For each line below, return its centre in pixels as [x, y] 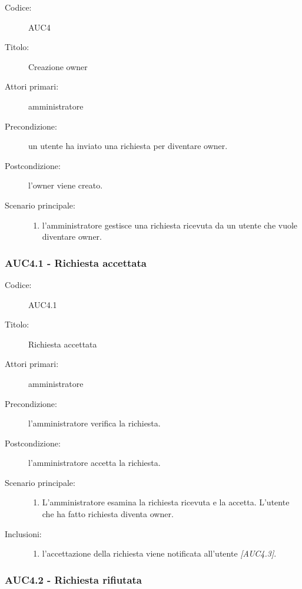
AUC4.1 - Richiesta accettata [76, 262]
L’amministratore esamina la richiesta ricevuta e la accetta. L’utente [166, 502]
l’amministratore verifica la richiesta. [94, 423]
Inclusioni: [23, 533]
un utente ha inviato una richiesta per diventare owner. [128, 146]
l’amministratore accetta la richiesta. [94, 463]
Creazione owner [58, 66]
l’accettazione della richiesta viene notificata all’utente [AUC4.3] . [159, 553]
